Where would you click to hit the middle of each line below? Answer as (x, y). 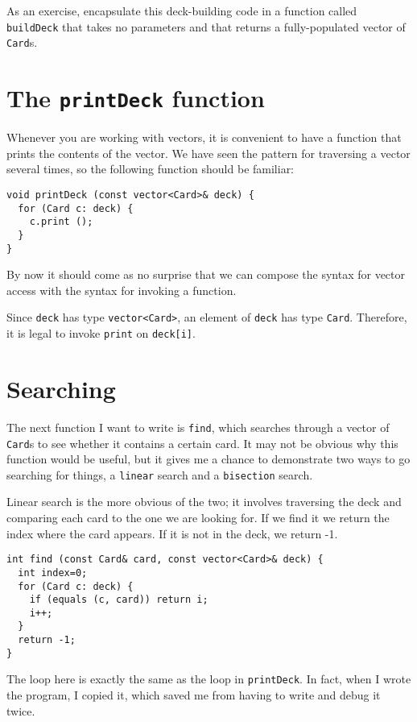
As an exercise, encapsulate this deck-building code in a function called (182, 10)
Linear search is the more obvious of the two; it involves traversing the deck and (204, 502)
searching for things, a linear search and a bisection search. (160, 474)
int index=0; (53, 573)
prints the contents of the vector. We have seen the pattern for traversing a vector (208, 153)
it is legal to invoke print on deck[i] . (101, 333)
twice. (21, 710)
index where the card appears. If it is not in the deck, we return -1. (172, 533)
